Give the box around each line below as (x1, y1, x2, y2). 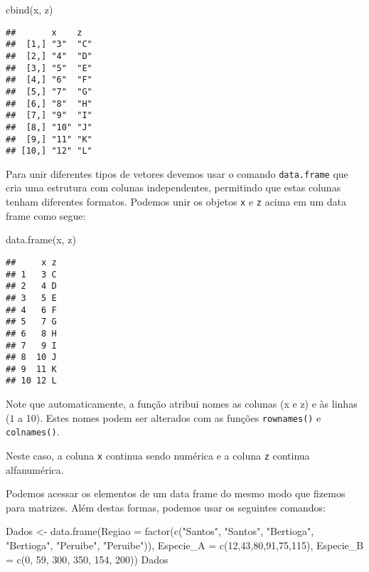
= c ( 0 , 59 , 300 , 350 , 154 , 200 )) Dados (6, 551, 169, 566)
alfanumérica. (6, 462, 64, 477)
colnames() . (6, 424, 60, 439)
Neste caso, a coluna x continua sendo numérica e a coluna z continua (6, 448, 310, 463)
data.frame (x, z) (6, 232, 76, 247)
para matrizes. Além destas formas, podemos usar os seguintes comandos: (6, 499, 326, 514)
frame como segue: (6, 208, 86, 223)
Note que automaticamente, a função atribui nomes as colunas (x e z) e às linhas (6, 396, 358, 411)
